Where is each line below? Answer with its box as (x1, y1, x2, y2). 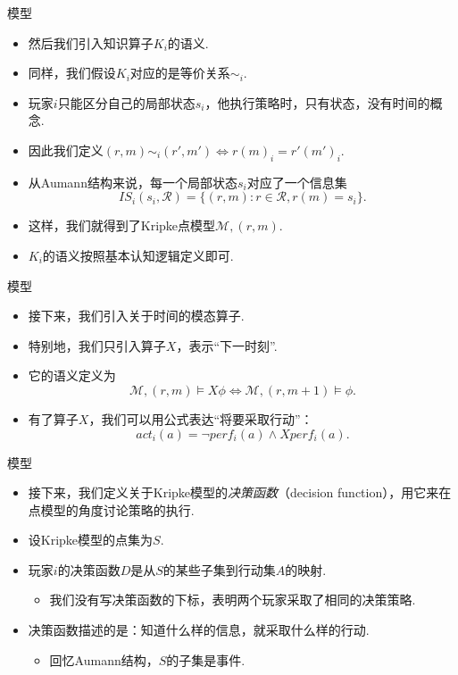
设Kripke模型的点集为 (28, 530, 154, 549)
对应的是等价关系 (129, 63, 230, 82)
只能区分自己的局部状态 (57, 93, 196, 112)
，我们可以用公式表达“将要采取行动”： (88, 409, 313, 428)
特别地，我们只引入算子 (28, 336, 166, 354)
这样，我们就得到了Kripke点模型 (28, 216, 216, 235)
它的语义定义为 (28, 366, 116, 385)
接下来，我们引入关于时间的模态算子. (28, 306, 245, 325)
